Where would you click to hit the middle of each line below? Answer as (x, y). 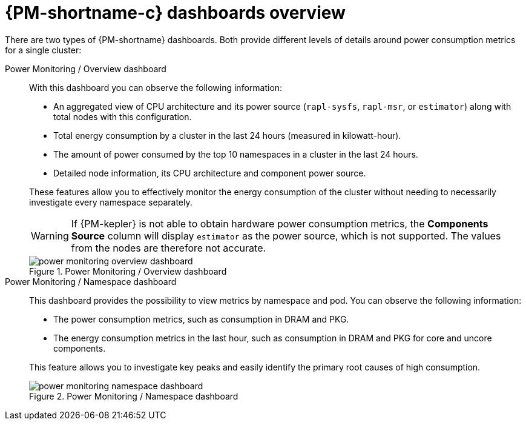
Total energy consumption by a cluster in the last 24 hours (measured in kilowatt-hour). (227, 135)
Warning (50, 236)
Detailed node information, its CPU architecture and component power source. (210, 173)
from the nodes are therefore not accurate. (169, 248)
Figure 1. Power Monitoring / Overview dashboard (128, 271)
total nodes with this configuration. (123, 116)
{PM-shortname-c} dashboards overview (175, 13)
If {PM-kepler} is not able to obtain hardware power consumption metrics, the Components (280, 223)
